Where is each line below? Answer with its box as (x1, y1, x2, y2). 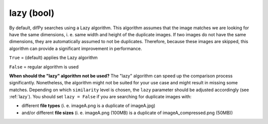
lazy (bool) (9, 7, 55, 18)
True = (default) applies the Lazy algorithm (9, 55, 98, 61)
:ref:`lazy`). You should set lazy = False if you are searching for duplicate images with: (9, 94, 192, 100)
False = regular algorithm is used (9, 63, 79, 69)
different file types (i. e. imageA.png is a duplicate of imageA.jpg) (21, 103, 156, 109)
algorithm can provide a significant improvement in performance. (9, 45, 142, 52)
